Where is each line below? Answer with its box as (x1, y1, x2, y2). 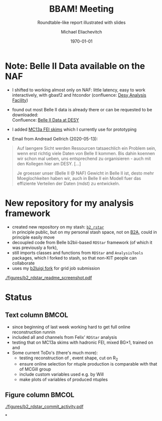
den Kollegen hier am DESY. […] (16, 160, 81, 166)
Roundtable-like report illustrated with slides (37, 19, 126, 25)
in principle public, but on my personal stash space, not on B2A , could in (12, 229, 157, 235)
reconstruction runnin (12, 329, 56, 335)
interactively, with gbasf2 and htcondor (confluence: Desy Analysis (12, 92, 146, 98)
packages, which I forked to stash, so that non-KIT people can (12, 255, 137, 261)
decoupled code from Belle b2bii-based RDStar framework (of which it (12, 239, 153, 245)
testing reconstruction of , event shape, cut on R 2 (19, 355, 118, 362)
